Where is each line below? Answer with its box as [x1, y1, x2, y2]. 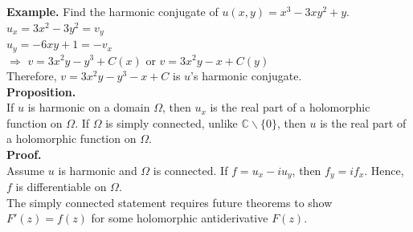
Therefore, [6, 67, 57, 84]
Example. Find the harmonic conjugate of [6, 3, 219, 19]
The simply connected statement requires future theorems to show [6, 193, 333, 210]
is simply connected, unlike [105, 114, 238, 131]
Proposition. [6, 83, 76, 100]
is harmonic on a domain [27, 99, 150, 116]
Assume [6, 161, 45, 178]
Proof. [6, 146, 42, 163]
